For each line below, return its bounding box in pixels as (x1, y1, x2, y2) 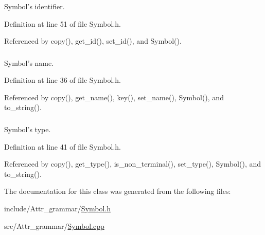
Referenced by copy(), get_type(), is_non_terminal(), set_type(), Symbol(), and (4, 158, 261, 169)
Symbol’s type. (4, 124, 51, 134)
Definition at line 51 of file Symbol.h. (4, 18, 121, 29)
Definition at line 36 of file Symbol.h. (4, 75, 121, 85)
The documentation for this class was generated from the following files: (4, 186, 231, 196)
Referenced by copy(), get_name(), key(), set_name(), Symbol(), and (4, 92, 224, 102)
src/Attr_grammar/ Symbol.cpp (4, 220, 104, 231)
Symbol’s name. (4, 57, 54, 68)
